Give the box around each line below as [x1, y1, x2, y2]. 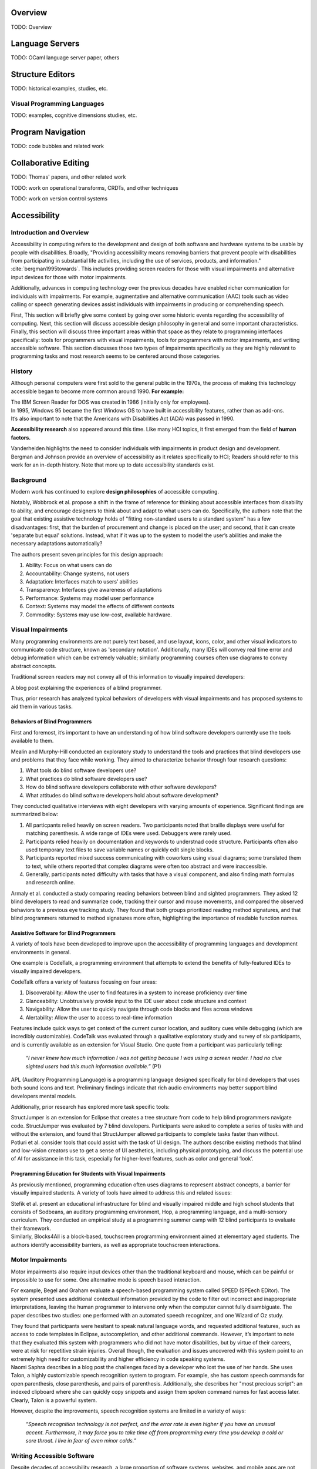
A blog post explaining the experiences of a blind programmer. [11, 684, 162, 691]
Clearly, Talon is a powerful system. [11, 1396, 97, 1404]
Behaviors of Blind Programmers [11, 718, 92, 725]
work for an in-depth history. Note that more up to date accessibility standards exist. [11, 461, 215, 468]
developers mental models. [11, 1092, 77, 1099]
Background [11, 476, 47, 484]
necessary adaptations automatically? [11, 540, 103, 547]
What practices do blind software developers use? [25, 775, 147, 782]
